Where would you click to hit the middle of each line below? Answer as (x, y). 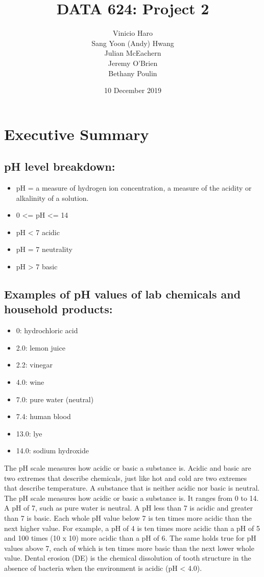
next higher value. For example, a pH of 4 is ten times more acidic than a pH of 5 (132, 528)
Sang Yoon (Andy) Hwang (133, 43)
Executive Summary (77, 134)
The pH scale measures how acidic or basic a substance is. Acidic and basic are (128, 467)
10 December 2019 (133, 90)
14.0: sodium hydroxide (52, 451)
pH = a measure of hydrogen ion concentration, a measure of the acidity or (134, 188)
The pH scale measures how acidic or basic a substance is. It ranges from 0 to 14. (131, 498)
